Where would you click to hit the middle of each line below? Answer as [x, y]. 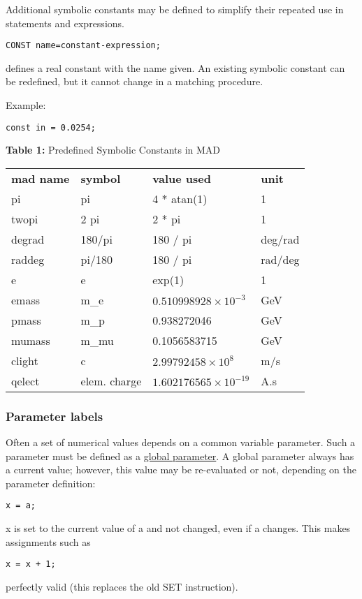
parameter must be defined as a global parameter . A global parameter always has [180, 456]
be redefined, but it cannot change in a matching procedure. [135, 81]
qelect [26, 380]
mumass [31, 340]
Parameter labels [55, 416]
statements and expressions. [65, 23]
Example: [26, 105]
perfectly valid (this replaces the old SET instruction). [122, 586]
